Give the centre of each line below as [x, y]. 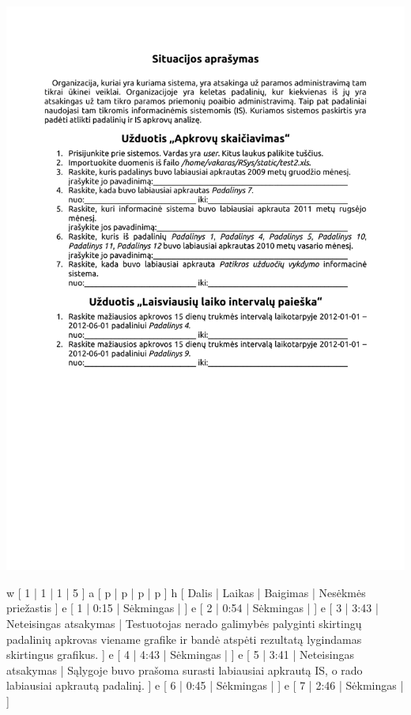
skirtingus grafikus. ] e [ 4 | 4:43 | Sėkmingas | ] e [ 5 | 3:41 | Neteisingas [180, 654]
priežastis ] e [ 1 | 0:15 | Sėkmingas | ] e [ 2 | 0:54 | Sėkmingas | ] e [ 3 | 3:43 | [192, 608]
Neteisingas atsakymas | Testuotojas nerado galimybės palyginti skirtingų [184, 623]
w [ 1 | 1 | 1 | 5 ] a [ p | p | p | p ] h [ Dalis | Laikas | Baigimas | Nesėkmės [186, 592]
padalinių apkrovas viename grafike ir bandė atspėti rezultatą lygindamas [184, 639]
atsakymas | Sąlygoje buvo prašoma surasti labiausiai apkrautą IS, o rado [185, 670]
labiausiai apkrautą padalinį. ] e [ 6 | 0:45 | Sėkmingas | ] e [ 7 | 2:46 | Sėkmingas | [205, 685]
